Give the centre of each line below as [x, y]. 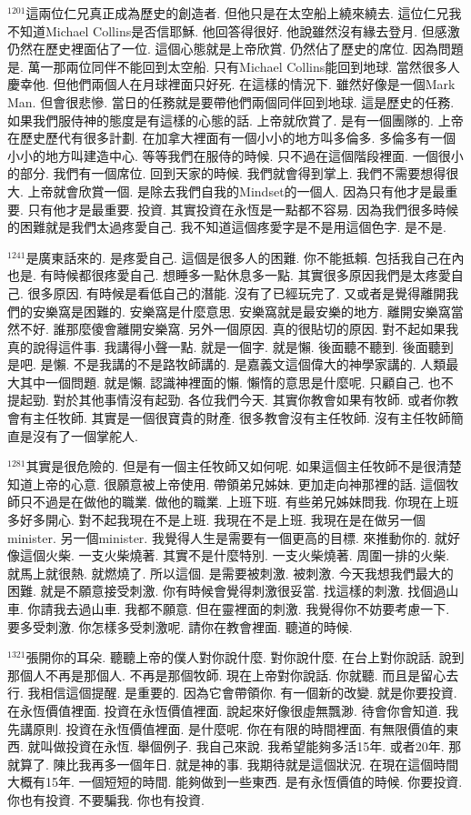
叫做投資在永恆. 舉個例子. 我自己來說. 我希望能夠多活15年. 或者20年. [242, 746]
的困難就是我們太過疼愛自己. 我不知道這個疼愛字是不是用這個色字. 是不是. [227, 227]
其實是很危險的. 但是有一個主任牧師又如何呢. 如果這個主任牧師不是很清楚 [244, 466]
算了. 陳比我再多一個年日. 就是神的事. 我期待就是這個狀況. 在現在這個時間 [239, 764]
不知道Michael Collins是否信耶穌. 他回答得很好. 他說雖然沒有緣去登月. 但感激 [234, 30]
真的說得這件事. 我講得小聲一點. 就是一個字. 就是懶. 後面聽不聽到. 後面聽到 [230, 346]
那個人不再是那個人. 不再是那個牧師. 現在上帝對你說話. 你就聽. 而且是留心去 [233, 674]
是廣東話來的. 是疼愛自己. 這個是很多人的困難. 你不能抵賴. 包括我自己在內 [245, 257]
